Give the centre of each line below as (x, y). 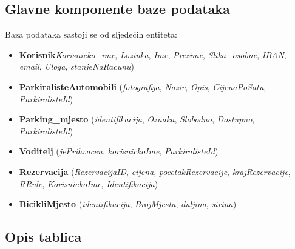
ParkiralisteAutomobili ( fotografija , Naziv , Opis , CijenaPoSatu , (143, 86)
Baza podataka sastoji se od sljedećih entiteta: (91, 34)
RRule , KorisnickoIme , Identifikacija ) (89, 183)
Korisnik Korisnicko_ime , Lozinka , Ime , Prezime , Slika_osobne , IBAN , (153, 54)
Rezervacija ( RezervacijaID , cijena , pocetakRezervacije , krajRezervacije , (155, 171)
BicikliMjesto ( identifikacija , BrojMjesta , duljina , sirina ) (128, 204)
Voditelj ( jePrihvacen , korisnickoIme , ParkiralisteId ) (119, 151)
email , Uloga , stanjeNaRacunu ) (77, 66)
